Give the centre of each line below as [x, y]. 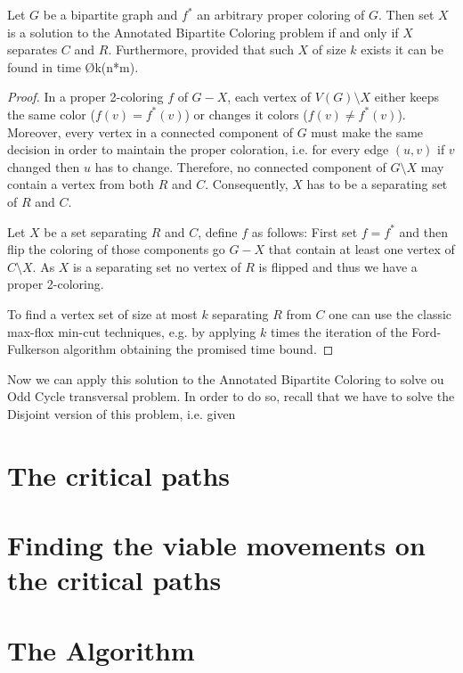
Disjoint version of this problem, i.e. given [122, 413]
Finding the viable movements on [216, 545]
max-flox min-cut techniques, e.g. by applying [132, 331]
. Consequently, [247, 184]
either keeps [407, 97]
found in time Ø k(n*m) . [73, 66]
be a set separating [96, 231]
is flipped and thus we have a [338, 266]
